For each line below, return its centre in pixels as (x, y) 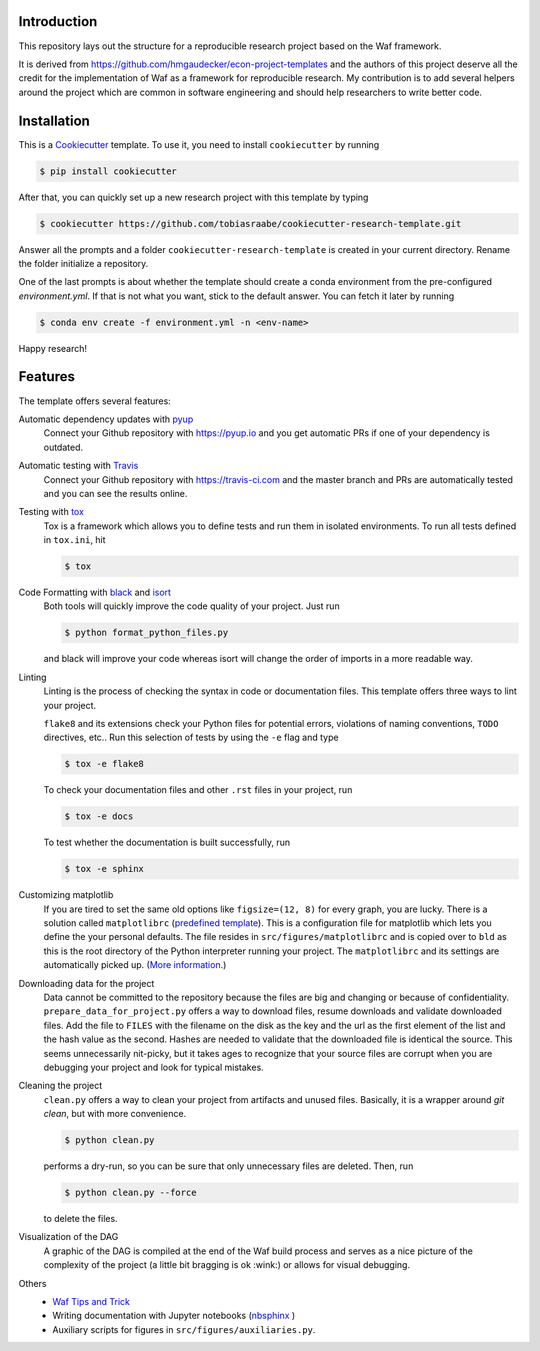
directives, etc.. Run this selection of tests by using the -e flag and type (191, 737)
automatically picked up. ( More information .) (135, 965)
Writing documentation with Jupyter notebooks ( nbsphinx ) (174, 1316)
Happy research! (53, 348)
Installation (54, 120)
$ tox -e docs (99, 816)
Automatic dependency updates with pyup (106, 419)
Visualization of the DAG (68, 1237)
